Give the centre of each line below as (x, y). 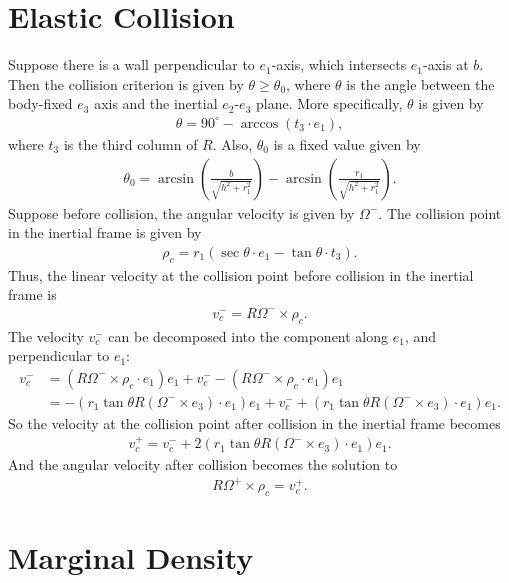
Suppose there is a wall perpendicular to (131, 64)
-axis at (446, 64)
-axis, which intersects (339, 64)
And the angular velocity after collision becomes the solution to (203, 464)
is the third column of (130, 143)
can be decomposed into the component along (248, 335)
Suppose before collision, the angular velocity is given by (181, 212)
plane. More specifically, (329, 103)
